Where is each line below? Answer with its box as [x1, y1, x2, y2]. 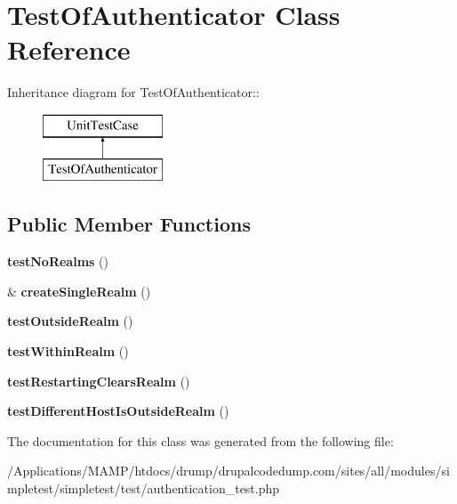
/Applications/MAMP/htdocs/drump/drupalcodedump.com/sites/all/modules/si [7, 461, 450, 480]
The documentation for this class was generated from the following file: [7, 431, 394, 450]
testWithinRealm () [7, 342, 129, 361]
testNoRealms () [7, 252, 108, 271]
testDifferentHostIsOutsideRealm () [7, 402, 229, 420]
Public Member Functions [7, 210, 251, 238]
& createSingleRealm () [7, 281, 151, 300]
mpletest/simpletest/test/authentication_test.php [7, 479, 280, 498]
